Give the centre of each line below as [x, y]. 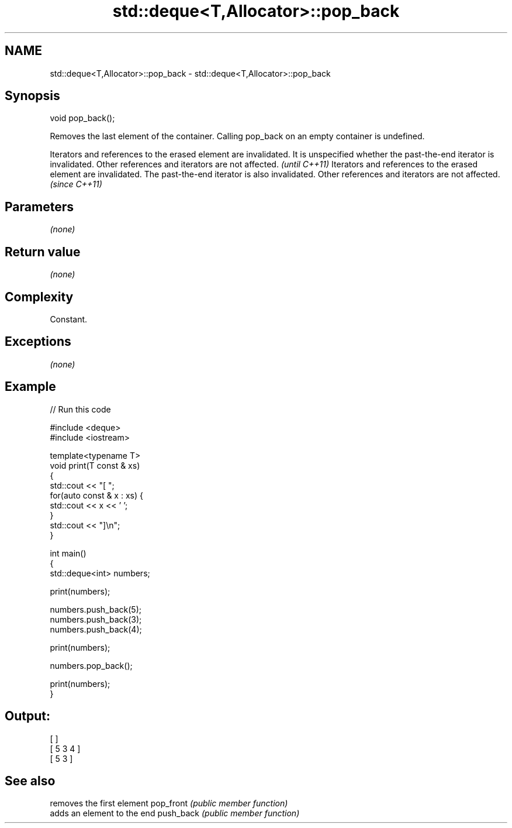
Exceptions [38, 342]
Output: [27, 716]
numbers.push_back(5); [96, 609]
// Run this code [80, 409]
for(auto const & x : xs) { [96, 495]
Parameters [39, 207]
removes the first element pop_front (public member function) [169, 803]
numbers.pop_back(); [91, 665]
